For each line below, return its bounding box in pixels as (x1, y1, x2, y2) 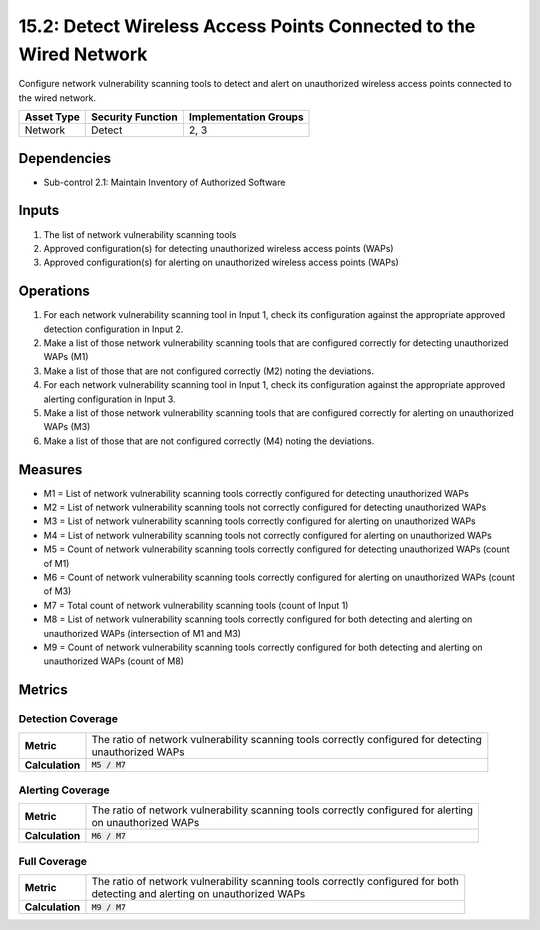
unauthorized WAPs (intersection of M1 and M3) (43, 627, 242, 639)
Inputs (18, 202, 60, 219)
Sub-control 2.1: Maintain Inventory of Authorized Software (43, 176, 286, 188)
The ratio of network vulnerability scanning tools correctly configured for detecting (91, 732, 482, 746)
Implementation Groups (188, 110, 304, 124)
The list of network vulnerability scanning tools (43, 228, 237, 240)
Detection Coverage (18, 712, 119, 726)
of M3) (43, 585, 72, 597)
